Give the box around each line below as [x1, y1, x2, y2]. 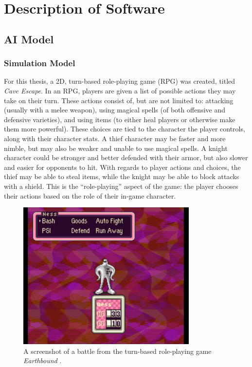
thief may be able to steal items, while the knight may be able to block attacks [4, 171, 239, 182]
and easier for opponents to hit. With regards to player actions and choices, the [4, 162, 241, 172]
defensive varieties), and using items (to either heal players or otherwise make [4, 114, 235, 124]
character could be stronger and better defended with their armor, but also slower [4, 152, 248, 163]
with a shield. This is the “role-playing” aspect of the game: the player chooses [4, 181, 238, 191]
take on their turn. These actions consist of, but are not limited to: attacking [4, 95, 234, 105]
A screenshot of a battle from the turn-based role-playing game [23, 346, 212, 356]
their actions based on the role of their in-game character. [4, 190, 176, 201]
